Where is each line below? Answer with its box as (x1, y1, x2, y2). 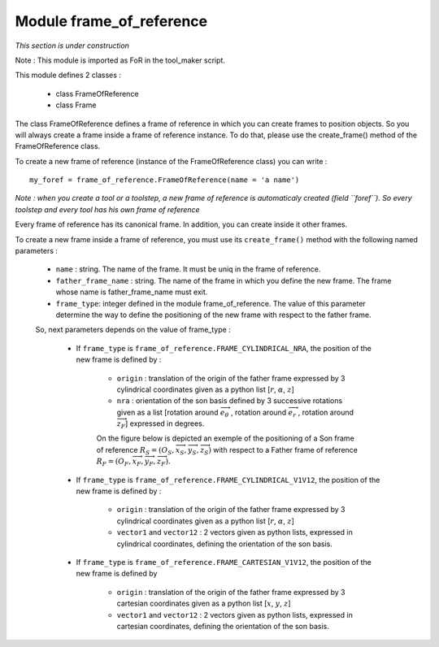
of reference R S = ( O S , (96, 445, 175, 457)
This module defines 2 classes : (15, 70, 122, 80)
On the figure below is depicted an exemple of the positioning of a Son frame (96, 433, 355, 443)
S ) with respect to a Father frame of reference (204, 445, 358, 457)
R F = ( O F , (96, 457, 132, 468)
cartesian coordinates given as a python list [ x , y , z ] (116, 598, 292, 609)
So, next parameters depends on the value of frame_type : (35, 325, 231, 335)
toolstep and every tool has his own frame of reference (15, 204, 200, 215)
